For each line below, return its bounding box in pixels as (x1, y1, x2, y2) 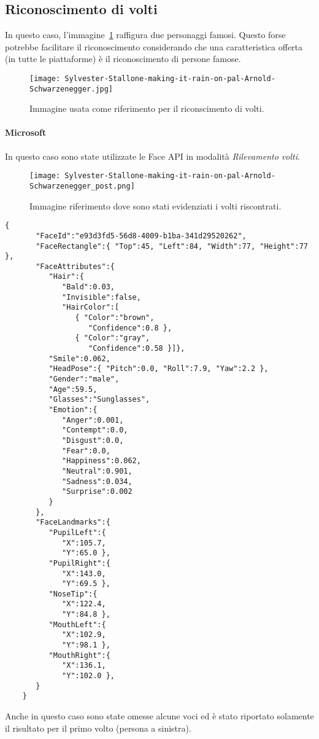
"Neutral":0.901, (62, 466, 133, 475)
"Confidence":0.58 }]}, (88, 344, 185, 353)
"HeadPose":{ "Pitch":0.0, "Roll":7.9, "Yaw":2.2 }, (48, 364, 269, 373)
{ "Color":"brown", (75, 313, 155, 323)
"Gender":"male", (48, 375, 120, 384)
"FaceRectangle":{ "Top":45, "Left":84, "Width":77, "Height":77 (36, 241, 308, 251)
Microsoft (5, 126, 47, 139)
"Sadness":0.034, (62, 477, 133, 486)
